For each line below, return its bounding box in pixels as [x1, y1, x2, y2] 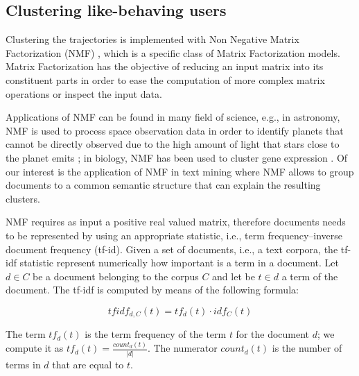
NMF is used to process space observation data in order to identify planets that [6, 123, 344, 137]
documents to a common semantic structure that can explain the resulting [6, 178, 321, 192]
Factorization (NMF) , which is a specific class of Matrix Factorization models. [6, 45, 340, 60]
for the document [236, 327, 310, 341]
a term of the [281, 268, 338, 283]
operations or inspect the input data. [6, 86, 162, 101]
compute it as [6, 341, 64, 355]
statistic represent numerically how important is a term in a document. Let [19, 255, 339, 270]
